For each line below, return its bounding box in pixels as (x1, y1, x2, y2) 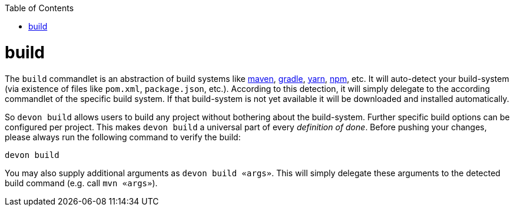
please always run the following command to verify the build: (5, 131, 241, 142)
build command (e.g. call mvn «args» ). (5, 177, 158, 188)
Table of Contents (5, 3, 74, 13)
